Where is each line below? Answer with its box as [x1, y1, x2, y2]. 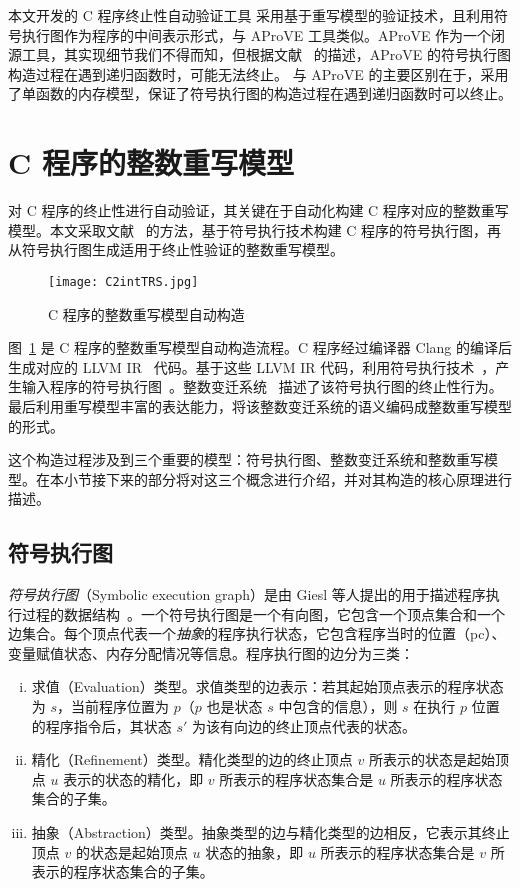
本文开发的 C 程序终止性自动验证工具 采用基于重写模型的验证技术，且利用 [8, 5, 495, 25]
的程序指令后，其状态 [31, 715, 172, 736]
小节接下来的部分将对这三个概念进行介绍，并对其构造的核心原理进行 [63, 468, 512, 489]
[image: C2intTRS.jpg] [48, 274, 199, 289]
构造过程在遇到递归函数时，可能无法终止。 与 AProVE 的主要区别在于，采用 [8, 63, 509, 84]
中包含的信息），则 [278, 696, 398, 717]
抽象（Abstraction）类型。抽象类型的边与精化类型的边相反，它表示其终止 [31, 822, 510, 843]
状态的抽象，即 [205, 841, 304, 862]
